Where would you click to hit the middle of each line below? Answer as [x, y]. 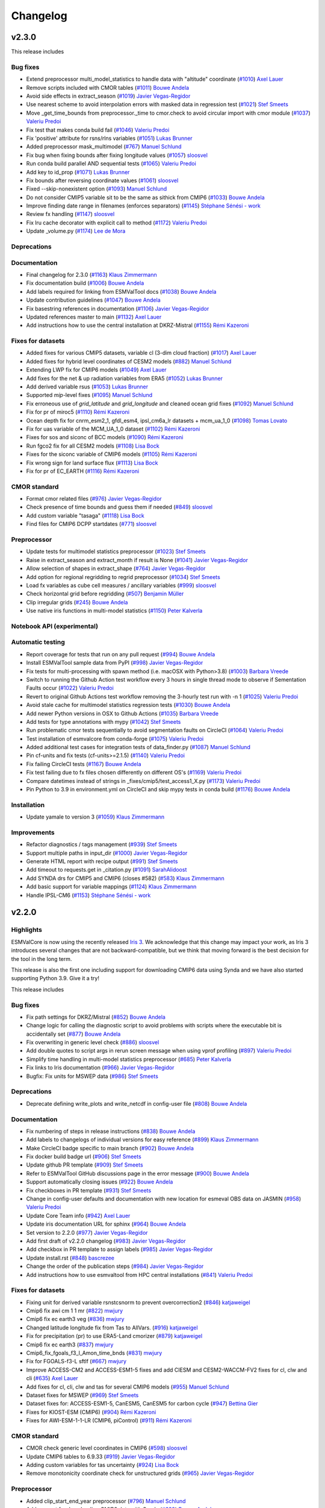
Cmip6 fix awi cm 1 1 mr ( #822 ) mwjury [75, 1311]
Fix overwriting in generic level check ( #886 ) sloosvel [93, 1042]
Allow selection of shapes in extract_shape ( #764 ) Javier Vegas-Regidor [116, 569]
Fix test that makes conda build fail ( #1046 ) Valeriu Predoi [98, 130]
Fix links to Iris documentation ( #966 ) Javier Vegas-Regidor [100, 1068]
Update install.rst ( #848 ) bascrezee [70, 1258]
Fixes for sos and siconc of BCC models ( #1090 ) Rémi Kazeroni [105, 437]
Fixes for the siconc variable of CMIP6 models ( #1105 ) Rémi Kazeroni [112, 454]
